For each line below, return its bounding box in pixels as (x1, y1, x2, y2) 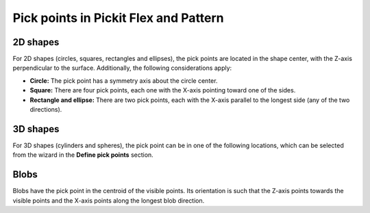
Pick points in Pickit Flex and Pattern (12, 10, 224, 25)
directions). (29, 105, 62, 114)
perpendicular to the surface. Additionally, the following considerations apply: (12, 64, 232, 72)
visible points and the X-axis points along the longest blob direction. (12, 196, 205, 205)
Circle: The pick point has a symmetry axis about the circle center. (29, 76, 218, 85)
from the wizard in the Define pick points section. (12, 151, 153, 159)
